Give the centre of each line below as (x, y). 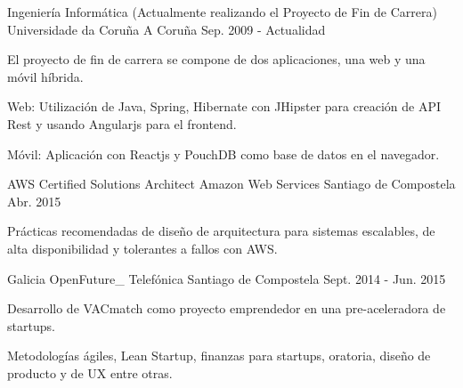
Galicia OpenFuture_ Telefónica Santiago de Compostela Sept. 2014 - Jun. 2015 (227, 278)
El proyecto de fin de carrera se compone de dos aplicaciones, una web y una (216, 59)
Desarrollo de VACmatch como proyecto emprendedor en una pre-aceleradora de (227, 308)
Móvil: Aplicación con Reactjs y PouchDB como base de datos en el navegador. (223, 154)
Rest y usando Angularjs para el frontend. (122, 123)
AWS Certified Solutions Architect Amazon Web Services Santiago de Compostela (231, 184)
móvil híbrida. (45, 76)
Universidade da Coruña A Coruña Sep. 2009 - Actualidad (167, 29)
